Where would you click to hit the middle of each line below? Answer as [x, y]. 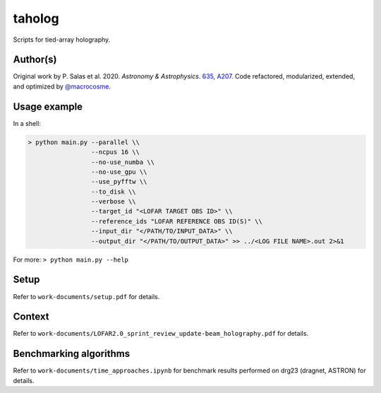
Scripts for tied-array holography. [62, 40]
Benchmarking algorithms [72, 354]
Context [31, 317]
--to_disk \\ [114, 192]
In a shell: [27, 123]
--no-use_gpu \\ [119, 172]
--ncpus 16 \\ [115, 152]
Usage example [48, 106]
